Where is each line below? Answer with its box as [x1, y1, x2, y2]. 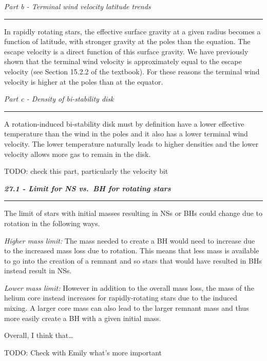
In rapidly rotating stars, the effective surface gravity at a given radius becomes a [4, 26, 261, 36]
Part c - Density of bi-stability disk [4, 93, 114, 104]
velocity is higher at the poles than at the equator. [4, 76, 163, 87]
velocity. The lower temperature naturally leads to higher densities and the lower [4, 138, 259, 149]
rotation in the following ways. [4, 217, 100, 228]
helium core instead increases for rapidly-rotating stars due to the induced [4, 292, 238, 303]
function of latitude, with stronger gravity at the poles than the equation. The [4, 36, 251, 47]
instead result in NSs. [4, 265, 72, 276]
